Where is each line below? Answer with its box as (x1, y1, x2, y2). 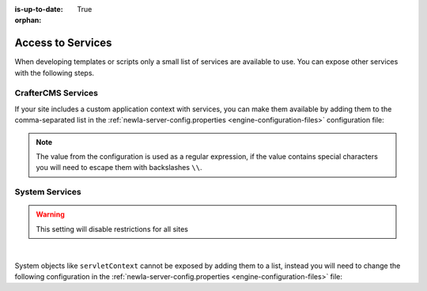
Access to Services (14, 36, 112, 50)
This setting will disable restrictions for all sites (36, 224, 189, 233)
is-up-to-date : (14, 5, 63, 13)
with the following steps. (14, 68, 95, 77)
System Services (14, 187, 82, 198)
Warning (36, 210, 65, 219)
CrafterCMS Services (14, 88, 99, 99)
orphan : (14, 16, 42, 25)
